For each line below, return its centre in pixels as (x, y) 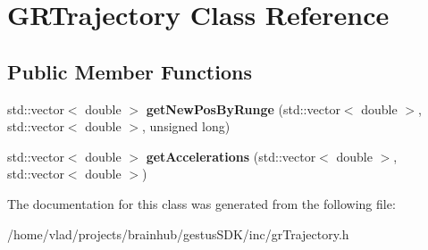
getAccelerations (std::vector (231, 156)
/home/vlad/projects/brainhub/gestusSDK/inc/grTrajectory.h (178, 233)
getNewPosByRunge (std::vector (243, 108)
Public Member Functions (130, 71)
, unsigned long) (186, 126)
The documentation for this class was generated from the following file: (201, 203)
